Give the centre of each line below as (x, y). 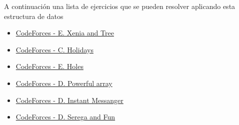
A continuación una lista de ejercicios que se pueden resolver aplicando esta (120, 6)
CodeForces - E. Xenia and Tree (65, 33)
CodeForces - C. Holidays (54, 49)
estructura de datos (34, 16)
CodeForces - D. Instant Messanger (69, 100)
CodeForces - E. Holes (49, 66)
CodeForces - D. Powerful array (64, 83)
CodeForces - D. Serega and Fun (65, 117)
